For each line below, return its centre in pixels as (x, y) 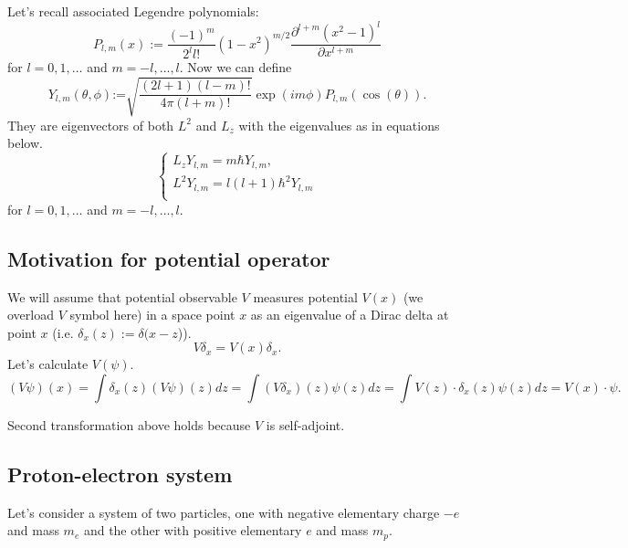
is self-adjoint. (305, 424)
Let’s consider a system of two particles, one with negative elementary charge (224, 512)
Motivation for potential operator (169, 258)
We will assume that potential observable (122, 296)
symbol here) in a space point (152, 315)
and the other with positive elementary (193, 530)
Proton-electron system (120, 474)
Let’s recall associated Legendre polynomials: (133, 11)
